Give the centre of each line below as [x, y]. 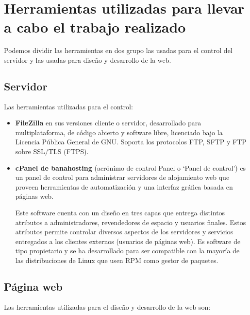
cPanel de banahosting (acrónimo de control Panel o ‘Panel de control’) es [131, 167]
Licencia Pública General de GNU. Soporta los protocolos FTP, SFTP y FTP [131, 142]
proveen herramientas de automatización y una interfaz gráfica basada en [124, 186]
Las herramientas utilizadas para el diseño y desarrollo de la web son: [107, 306]
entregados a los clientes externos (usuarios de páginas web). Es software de [128, 241]
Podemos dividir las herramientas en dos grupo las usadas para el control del [118, 50]
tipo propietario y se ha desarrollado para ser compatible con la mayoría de [127, 251]
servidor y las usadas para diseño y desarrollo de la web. [88, 60]
